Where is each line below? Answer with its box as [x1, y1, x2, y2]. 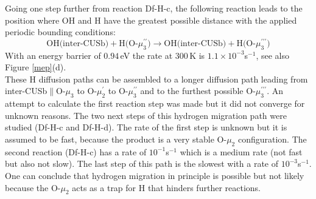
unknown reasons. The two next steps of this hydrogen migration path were [5, 109, 287, 121]
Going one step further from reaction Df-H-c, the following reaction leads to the [5, 2, 303, 14]
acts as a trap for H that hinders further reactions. [72, 181, 261, 194]
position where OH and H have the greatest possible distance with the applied [5, 13, 297, 26]
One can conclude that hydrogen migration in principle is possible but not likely [5, 169, 304, 181]
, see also [256, 49, 289, 61]
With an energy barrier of [5, 49, 101, 61]
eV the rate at [120, 49, 173, 61]
